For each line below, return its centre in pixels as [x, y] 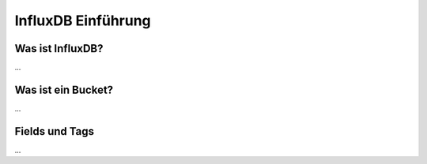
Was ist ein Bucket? [64, 89]
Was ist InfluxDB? [59, 48]
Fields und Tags [55, 131]
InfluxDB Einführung [83, 20]
